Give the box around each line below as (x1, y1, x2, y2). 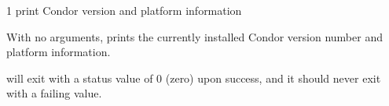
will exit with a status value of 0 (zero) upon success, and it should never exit (6, 69, 381, 86)
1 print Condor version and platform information (6, 2, 242, 18)
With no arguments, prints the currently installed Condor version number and (6, 28, 383, 44)
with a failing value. (6, 85, 102, 101)
